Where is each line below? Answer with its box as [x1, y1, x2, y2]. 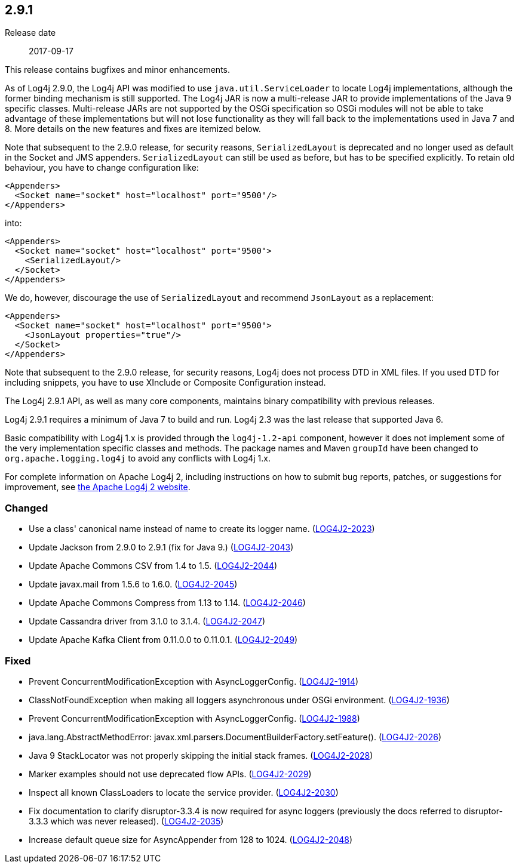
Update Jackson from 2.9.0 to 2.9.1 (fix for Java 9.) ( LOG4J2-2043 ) [29, 542, 294, 553]
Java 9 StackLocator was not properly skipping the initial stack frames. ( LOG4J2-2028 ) [29, 750, 373, 761]
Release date [5, 27, 56, 38]
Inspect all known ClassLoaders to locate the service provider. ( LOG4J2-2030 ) [29, 787, 339, 798]
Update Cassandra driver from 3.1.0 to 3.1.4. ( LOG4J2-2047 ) [29, 616, 266, 627]
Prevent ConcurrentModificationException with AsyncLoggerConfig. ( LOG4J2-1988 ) [29, 713, 360, 724]
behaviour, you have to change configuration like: [5, 162, 199, 173]
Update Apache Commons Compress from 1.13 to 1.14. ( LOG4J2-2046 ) [29, 598, 306, 608]
